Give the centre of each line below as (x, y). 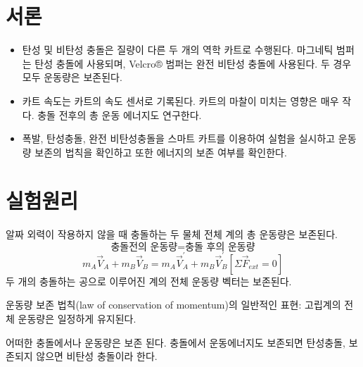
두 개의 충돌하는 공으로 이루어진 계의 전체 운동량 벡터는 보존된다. (149, 281)
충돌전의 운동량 (144, 247)
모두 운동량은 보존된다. (72, 77)
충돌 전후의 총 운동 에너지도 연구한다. (120, 114)
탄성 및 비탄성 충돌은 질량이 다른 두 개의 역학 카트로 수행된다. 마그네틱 (178, 50)
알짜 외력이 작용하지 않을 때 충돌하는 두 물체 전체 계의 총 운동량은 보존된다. (172, 234)
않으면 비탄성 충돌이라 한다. (97, 356)
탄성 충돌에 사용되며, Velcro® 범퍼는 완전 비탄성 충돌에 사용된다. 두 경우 (193, 63)
